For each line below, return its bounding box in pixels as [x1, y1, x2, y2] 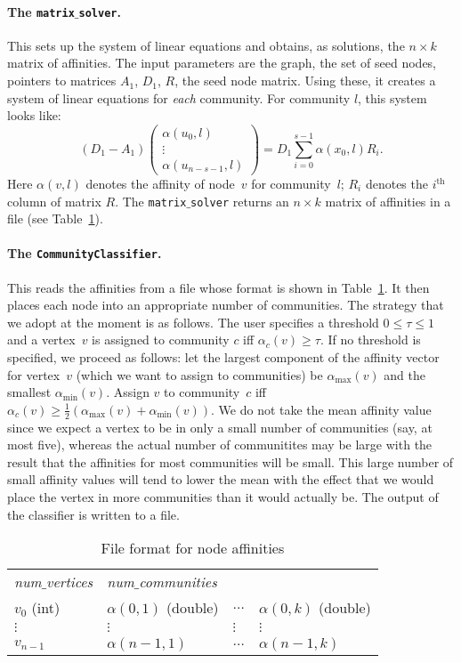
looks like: [7, 106, 61, 125]
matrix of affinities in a [325, 191, 451, 210]
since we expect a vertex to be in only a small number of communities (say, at [7, 417, 433, 436]
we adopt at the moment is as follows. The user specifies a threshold [7, 312, 379, 331]
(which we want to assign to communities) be [76, 365, 323, 384]
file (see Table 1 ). [7, 209, 103, 228]
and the [384, 365, 425, 384]
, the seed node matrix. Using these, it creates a [174, 71, 436, 90]
